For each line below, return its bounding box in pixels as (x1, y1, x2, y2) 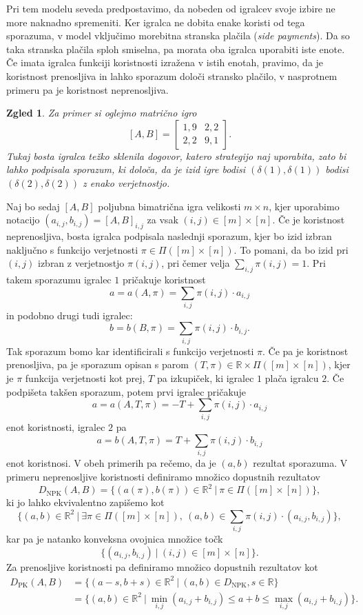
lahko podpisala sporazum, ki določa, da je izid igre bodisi (6, 162, 246, 177)
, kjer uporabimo (269, 199, 340, 213)
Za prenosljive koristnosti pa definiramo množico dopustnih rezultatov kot (6, 559, 318, 574)
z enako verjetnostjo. (83, 175, 170, 190)
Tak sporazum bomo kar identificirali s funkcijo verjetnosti (6, 343, 254, 358)
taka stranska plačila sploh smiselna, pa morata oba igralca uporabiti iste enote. (6, 41, 345, 56)
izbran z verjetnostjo (37, 256, 125, 270)
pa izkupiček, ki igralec (156, 370, 254, 385)
